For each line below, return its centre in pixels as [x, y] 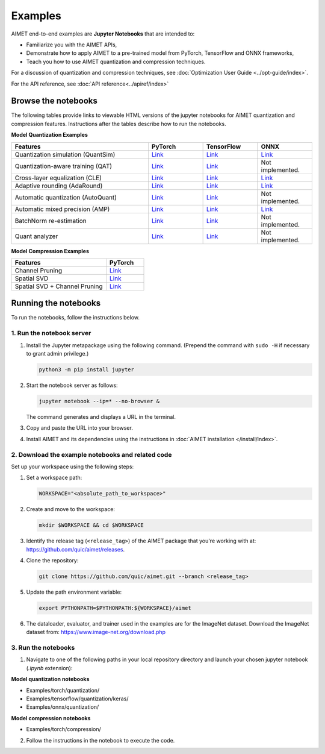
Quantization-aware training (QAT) [63, 166]
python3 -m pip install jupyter [87, 370]
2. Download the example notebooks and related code [91, 454]
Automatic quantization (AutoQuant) [66, 197]
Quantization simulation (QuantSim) [65, 154]
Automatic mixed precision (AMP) [62, 209]
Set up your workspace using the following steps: [73, 467]
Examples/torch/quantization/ [63, 690]
